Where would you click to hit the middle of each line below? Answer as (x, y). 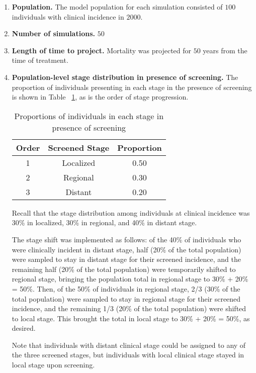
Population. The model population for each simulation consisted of (117, 7)
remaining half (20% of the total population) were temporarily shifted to (124, 269)
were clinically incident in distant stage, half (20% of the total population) (126, 249)
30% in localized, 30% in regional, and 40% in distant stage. (104, 222)
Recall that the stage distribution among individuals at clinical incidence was (131, 212)
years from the (225, 50)
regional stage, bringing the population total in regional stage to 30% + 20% (130, 279)
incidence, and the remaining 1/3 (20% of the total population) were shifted (129, 308)
